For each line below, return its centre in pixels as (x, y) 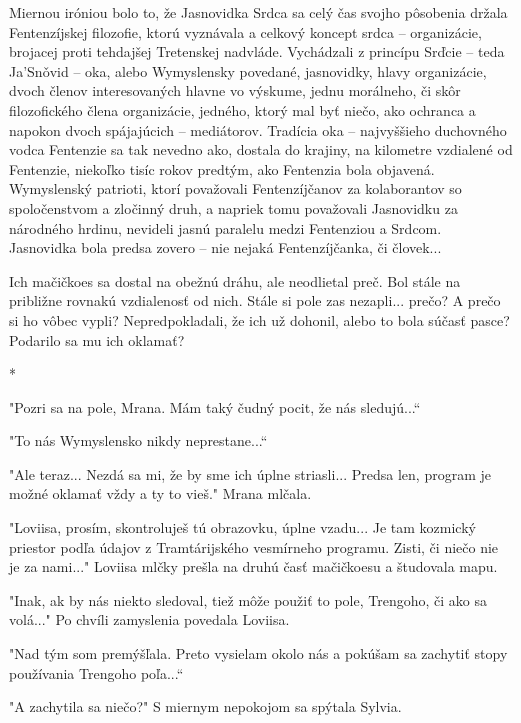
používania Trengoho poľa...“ (96, 672)
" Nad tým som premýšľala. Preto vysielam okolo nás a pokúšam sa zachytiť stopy (258, 653)
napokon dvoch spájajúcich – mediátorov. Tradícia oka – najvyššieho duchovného (258, 129)
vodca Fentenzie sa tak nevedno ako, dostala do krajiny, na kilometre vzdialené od (261, 149)
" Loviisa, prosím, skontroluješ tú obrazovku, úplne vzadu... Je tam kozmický (242, 527)
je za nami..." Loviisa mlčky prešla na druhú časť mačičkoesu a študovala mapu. (253, 566)
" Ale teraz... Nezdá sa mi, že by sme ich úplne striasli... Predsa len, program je (250, 473)
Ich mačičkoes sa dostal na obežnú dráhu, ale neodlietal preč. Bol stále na (235, 280)
